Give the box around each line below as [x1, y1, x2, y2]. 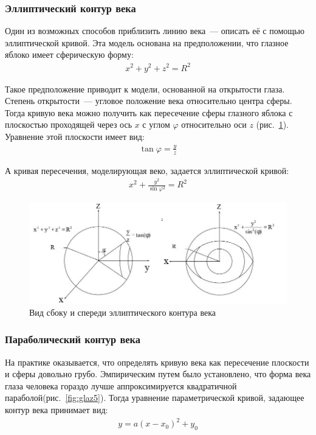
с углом [142, 118, 170, 131]
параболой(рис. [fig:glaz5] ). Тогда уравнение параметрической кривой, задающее [5, 391, 304, 404]
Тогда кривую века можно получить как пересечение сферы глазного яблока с [5, 106, 293, 119]
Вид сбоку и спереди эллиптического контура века [29, 305, 216, 318]
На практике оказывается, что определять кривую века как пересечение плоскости [5, 355, 309, 368]
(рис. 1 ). [256, 118, 289, 131]
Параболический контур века [5, 332, 140, 347]
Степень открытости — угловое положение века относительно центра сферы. [5, 94, 292, 107]
